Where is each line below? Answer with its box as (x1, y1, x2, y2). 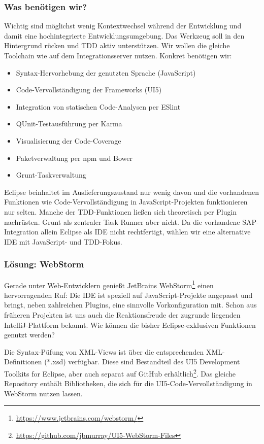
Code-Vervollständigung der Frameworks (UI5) (16, 84, 162, 95)
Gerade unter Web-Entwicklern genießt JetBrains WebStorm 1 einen (4, 278, 214, 290)
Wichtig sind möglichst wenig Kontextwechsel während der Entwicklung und (4, 20, 242, 31)
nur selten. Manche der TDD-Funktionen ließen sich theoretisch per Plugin (4, 206, 237, 217)
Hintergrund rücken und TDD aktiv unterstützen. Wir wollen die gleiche (4, 40, 230, 51)
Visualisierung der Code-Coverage (16, 135, 121, 146)
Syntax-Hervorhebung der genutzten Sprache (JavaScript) (16, 67, 196, 78)
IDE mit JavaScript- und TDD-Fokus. (4, 236, 122, 247)
